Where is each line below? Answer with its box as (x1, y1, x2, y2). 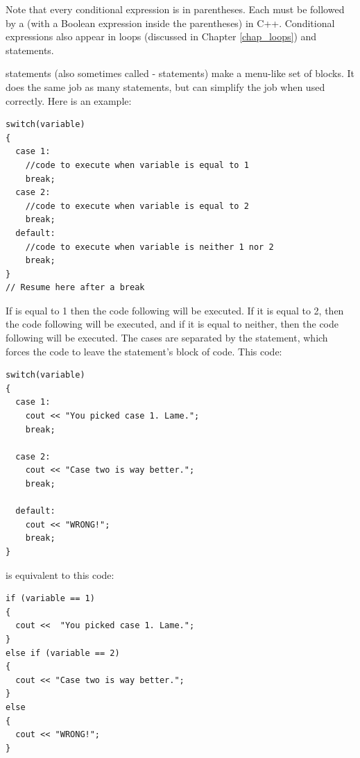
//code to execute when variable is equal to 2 (25, 201, 249, 211)
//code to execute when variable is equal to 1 (25, 160, 249, 170)
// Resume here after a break (6, 283, 145, 293)
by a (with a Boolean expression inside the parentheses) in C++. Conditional (6, 15, 335, 30)
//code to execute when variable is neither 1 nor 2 (25, 242, 274, 252)
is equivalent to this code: (6, 567, 114, 582)
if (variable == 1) (6, 593, 95, 604)
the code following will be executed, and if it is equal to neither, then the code (6, 317, 339, 331)
